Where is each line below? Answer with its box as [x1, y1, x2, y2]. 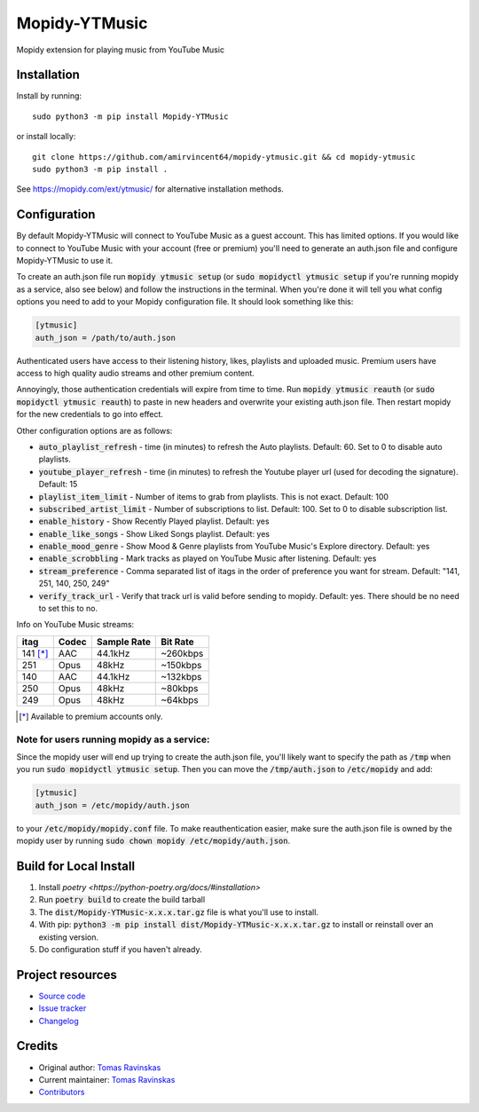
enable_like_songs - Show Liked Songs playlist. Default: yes [38, 528, 271, 539]
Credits [16, 1038, 59, 1053]
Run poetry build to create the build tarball [38, 895, 206, 905]
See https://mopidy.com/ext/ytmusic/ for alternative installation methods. [16, 184, 284, 194]
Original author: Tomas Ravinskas [38, 1061, 161, 1073]
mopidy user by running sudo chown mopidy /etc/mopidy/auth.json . [16, 835, 291, 847]
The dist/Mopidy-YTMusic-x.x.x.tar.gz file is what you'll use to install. [38, 906, 319, 918]
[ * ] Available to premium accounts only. [19, 711, 163, 722]
